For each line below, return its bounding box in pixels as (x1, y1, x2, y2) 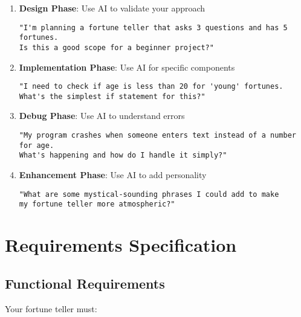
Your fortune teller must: (5, 302, 97, 315)
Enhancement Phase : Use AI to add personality (19, 168, 207, 181)
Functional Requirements (5, 274, 165, 292)
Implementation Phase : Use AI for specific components (19, 60, 235, 73)
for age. (19, 141, 54, 150)
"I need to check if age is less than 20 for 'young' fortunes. (19, 82, 283, 91)
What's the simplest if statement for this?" (19, 92, 206, 101)
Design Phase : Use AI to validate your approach (19, 2, 206, 14)
